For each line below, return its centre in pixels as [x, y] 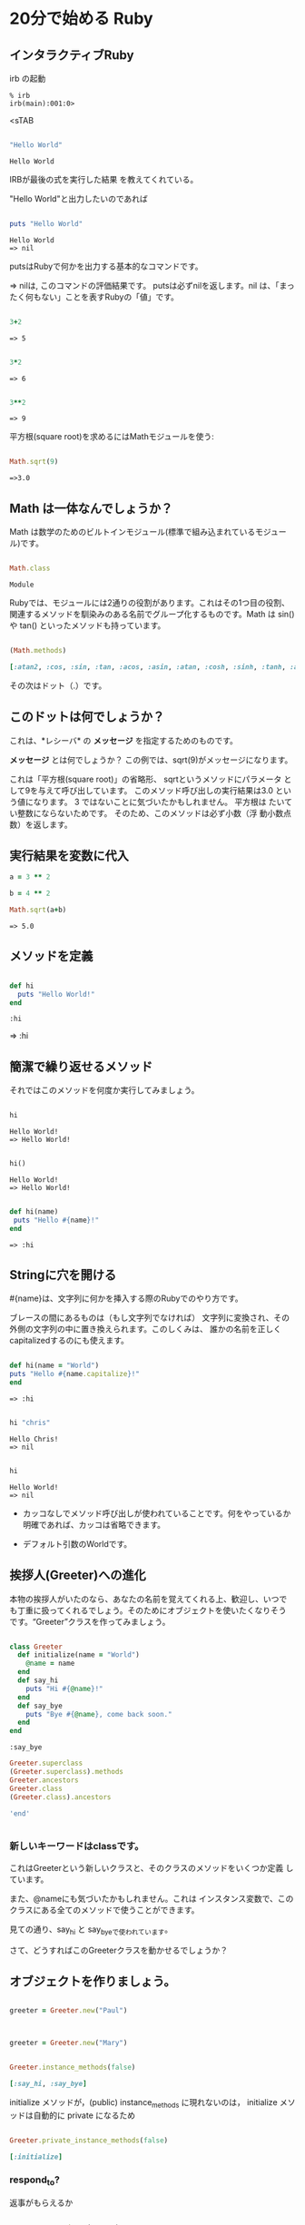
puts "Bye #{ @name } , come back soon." [99, 1714]
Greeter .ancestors [44, 1780]
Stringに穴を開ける [63, 1275]
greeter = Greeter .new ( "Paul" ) [69, 2011]
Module [22, 585]
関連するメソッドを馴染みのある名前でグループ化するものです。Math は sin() [152, 614]
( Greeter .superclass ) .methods [67, 1772]
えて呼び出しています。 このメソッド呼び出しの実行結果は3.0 [160, 790]
